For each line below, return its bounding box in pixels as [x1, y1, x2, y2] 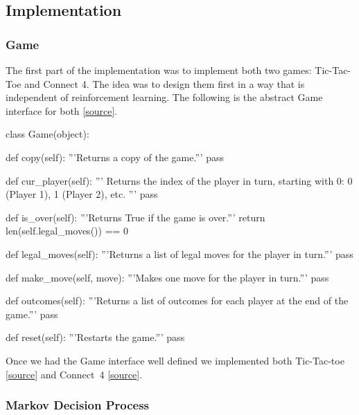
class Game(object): [6, 127, 89, 141]
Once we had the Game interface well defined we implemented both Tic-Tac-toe [6, 353, 344, 367]
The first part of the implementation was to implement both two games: [6, 63, 312, 77]
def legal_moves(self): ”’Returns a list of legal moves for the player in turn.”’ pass [6, 246, 353, 261]
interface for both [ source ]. [6, 103, 118, 118]
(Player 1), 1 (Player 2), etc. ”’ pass [6, 187, 158, 201]
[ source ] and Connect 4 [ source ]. [6, 367, 143, 381]
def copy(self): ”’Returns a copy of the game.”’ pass [6, 149, 225, 164]
